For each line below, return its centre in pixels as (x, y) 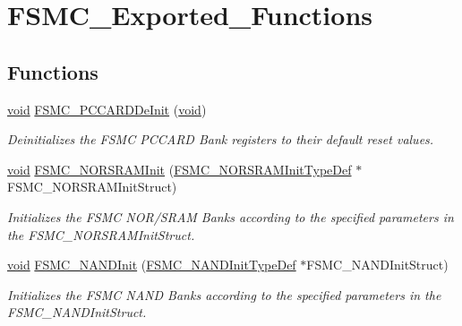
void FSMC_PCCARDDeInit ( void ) (107, 109)
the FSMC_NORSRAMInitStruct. (101, 234)
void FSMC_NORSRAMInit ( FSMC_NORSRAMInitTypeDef (180, 169)
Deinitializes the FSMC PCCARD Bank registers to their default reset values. (221, 139)
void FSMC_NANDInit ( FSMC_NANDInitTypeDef (152, 265)
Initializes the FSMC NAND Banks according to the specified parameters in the (224, 294)
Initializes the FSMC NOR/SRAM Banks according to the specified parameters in (231, 216)
